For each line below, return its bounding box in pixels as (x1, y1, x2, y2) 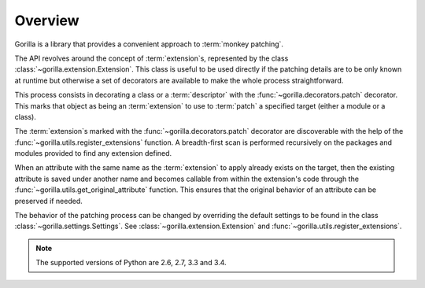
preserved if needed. (14, 196, 83, 205)
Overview (14, 12, 79, 29)
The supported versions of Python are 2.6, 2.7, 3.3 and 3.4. (35, 258, 227, 268)
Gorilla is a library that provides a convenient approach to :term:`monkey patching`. (14, 39, 283, 49)
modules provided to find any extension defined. (14, 149, 172, 158)
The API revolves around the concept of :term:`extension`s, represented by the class (14, 54, 289, 63)
